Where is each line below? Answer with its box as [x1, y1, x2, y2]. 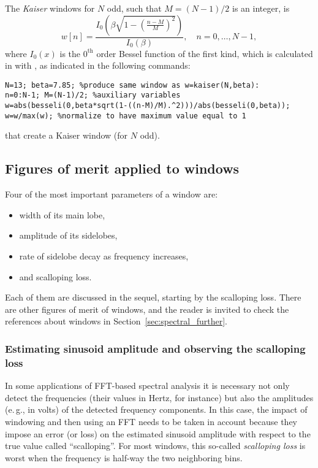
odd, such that [107, 2, 162, 14]
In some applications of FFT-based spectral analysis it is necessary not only [5, 379, 290, 392]
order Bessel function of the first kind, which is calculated [96, 47, 313, 59]
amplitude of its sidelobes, [19, 229, 118, 242]
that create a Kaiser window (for [5, 129, 128, 142]
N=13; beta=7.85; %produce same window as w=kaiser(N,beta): [5, 80, 260, 90]
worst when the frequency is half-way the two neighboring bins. [5, 451, 243, 464]
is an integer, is [232, 2, 290, 14]
